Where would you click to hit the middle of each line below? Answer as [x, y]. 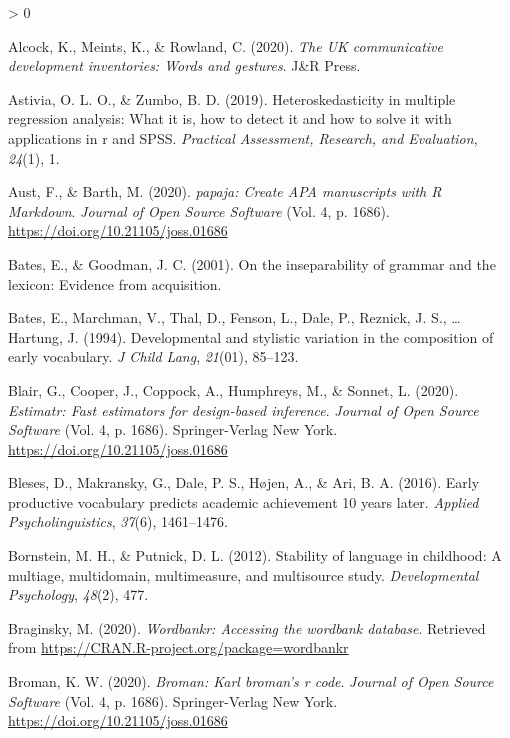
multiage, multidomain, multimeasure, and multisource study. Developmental [243, 574]
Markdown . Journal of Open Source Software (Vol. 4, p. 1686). [199, 210]
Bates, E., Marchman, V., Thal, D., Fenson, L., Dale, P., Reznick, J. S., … [234, 317]
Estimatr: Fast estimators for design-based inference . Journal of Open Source [243, 409]
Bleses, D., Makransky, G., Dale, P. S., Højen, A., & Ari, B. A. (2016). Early [244, 482]
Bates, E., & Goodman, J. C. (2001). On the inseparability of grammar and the [252, 263]
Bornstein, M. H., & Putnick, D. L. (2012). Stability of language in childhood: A [255, 555]
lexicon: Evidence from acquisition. [115, 283]
